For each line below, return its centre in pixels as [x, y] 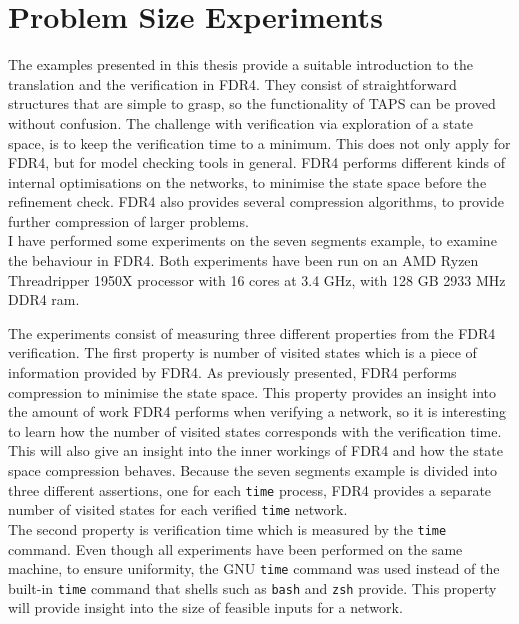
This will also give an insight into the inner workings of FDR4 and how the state [255, 450]
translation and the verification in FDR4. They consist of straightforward [232, 83]
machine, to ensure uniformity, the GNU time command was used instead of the [254, 568]
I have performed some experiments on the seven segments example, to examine [252, 240]
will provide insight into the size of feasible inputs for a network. [205, 607]
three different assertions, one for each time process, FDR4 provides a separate [250, 489]
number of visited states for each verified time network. [178, 509]
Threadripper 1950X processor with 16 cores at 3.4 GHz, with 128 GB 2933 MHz [257, 279]
